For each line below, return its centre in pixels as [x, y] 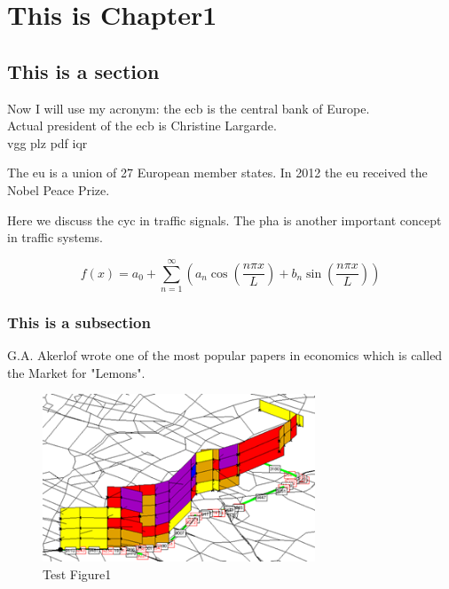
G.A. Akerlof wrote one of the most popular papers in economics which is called [225, 355]
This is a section [83, 71]
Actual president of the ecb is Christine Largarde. [142, 126]
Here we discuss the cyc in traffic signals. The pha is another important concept [224, 220]
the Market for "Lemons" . [76, 372]
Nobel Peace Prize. [59, 189]
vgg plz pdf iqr [47, 142]
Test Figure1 [77, 573]
